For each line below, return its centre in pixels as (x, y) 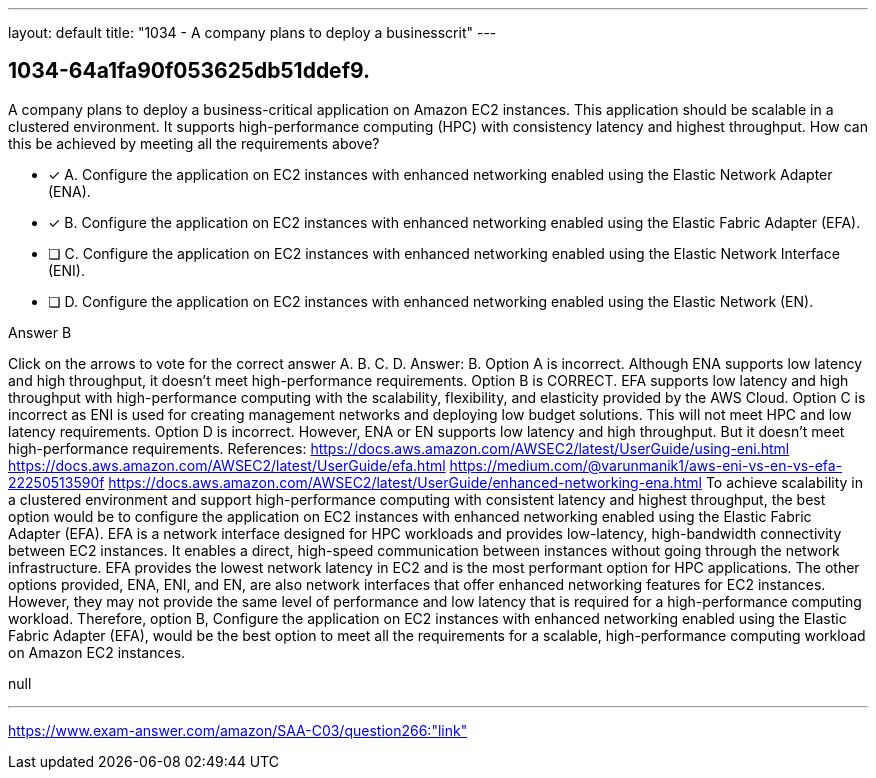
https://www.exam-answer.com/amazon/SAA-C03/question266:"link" (238, 730)
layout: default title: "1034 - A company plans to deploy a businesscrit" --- (252, 32)
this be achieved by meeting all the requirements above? (194, 143)
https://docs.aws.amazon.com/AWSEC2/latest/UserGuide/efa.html (227, 465)
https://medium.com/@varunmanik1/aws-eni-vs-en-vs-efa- (646, 465)
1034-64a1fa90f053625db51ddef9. (189, 71)
